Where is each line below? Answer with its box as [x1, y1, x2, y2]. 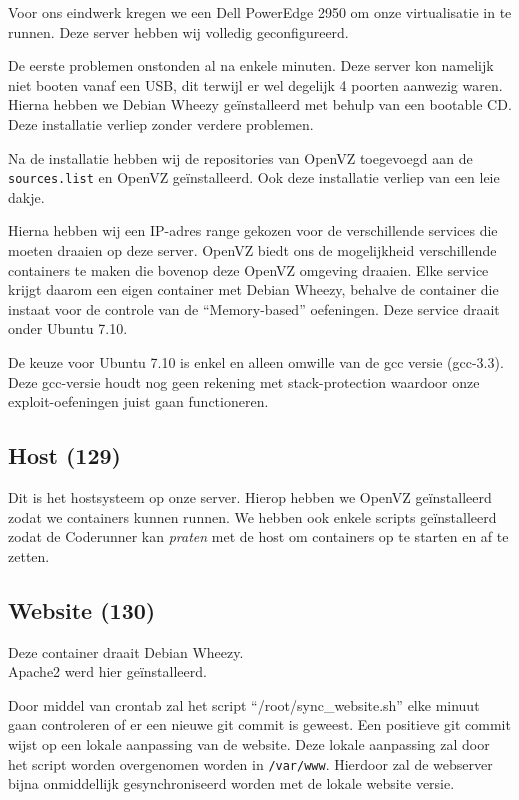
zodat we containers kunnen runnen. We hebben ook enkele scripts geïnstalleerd [8, 506, 497, 527]
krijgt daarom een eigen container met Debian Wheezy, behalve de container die [8, 279, 499, 300]
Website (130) [8, 594, 156, 625]
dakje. [8, 186, 45, 207]
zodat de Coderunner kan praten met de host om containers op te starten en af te [8, 526, 509, 547]
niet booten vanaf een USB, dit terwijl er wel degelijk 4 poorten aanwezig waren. [8, 74, 503, 95]
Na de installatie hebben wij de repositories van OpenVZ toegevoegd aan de [8, 147, 473, 168]
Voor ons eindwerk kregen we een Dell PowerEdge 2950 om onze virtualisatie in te [8, 2, 512, 22]
